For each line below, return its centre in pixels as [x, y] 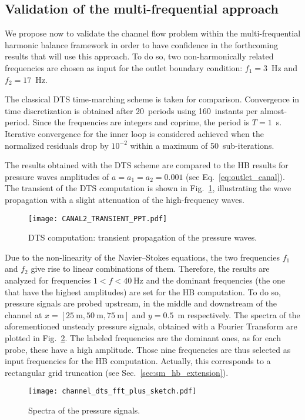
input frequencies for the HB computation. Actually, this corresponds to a [138, 361]
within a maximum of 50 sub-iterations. [202, 145]
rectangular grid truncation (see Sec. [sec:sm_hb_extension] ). [117, 372]
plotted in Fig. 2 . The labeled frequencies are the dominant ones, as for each [143, 337]
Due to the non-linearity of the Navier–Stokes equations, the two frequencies [142, 257]
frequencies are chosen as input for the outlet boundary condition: [124, 67]
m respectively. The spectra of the [239, 314]
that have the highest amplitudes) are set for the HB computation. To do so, [143, 291]
